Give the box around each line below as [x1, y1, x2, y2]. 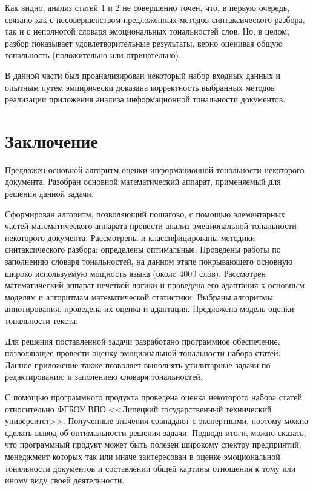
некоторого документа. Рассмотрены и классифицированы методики [5, 231, 255, 243]
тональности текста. [5, 314, 78, 326]
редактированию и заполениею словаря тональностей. [5, 370, 203, 383]
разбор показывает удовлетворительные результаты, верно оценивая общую [5, 36, 283, 49]
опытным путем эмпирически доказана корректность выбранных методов [5, 81, 275, 93]
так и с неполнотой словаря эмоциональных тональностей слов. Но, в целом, [5, 25, 289, 38]
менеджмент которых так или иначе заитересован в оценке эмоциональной [5, 449, 280, 462]
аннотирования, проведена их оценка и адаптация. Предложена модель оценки [5, 302, 294, 315]
